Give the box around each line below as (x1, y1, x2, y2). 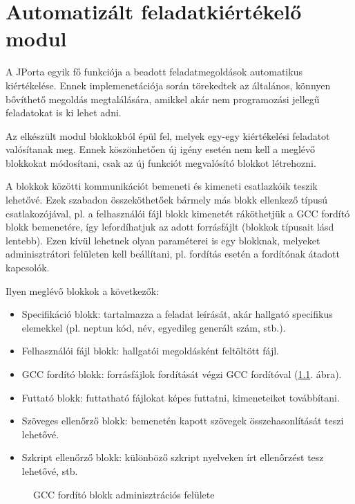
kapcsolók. (6, 260, 50, 275)
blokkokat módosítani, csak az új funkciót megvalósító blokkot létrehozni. (6, 155, 316, 170)
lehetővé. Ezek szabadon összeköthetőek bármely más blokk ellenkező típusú (6, 192, 328, 207)
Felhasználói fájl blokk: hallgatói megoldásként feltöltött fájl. (21, 343, 279, 358)
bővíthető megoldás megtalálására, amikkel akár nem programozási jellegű (6, 91, 320, 106)
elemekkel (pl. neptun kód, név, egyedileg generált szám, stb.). (21, 320, 286, 334)
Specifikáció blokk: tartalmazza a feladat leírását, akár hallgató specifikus (21, 307, 333, 321)
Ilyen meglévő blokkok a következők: (6, 283, 160, 298)
